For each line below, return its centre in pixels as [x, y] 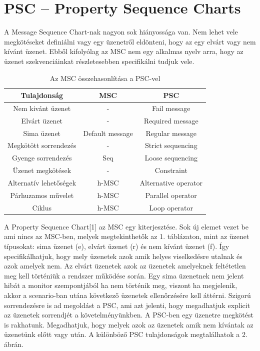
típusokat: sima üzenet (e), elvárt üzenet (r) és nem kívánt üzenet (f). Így [117, 246]
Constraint [171, 170]
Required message [171, 120]
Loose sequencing [171, 158]
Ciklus [42, 207]
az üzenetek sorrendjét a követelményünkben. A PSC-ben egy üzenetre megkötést [129, 315]
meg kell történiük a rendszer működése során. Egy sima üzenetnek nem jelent [124, 275]
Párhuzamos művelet [42, 195]
